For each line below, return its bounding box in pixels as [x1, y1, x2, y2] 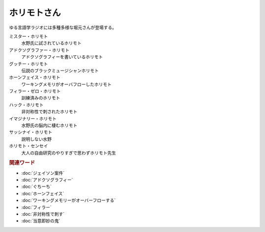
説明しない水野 [21, 136, 52, 142]
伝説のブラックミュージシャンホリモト [21, 68, 99, 73]
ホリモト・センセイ [9, 143, 48, 149]
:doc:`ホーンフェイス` [21, 190, 64, 196]
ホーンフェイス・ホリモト [9, 74, 61, 80]
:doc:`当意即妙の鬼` [21, 218, 61, 224]
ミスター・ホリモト [9, 33, 48, 39]
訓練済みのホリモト [21, 95, 60, 101]
